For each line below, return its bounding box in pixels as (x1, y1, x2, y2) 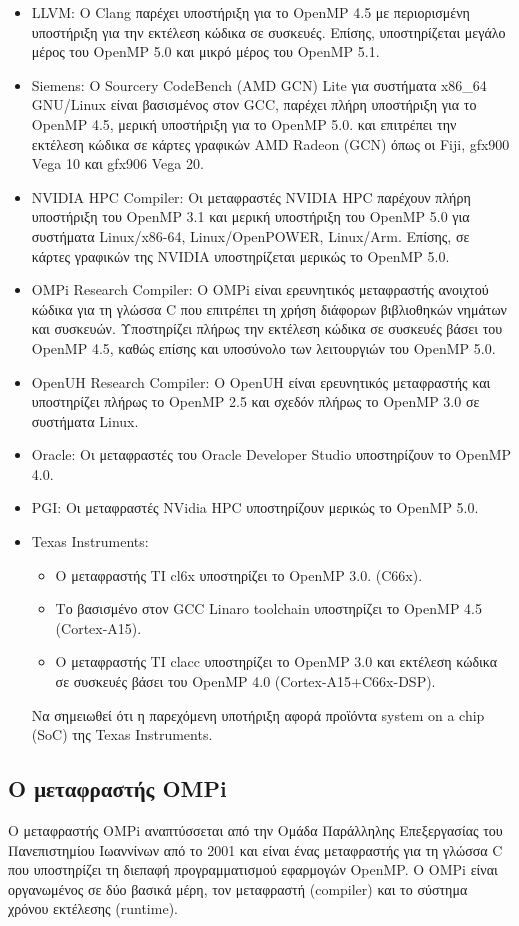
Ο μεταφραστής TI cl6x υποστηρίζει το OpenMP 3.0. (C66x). (55, 564, 423, 585)
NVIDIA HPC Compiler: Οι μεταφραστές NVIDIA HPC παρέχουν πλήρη (31, 186, 471, 207)
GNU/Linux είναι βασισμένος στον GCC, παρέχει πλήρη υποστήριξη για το (31, 94, 477, 115)
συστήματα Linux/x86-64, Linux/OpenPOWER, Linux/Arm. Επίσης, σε (31, 225, 470, 246)
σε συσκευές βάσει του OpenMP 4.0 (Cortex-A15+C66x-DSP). (55, 671, 436, 692)
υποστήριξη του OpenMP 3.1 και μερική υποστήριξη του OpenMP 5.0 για (31, 206, 470, 227)
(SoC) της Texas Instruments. (31, 724, 213, 745)
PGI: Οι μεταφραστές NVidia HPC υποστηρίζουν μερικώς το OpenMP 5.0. (31, 497, 479, 518)
